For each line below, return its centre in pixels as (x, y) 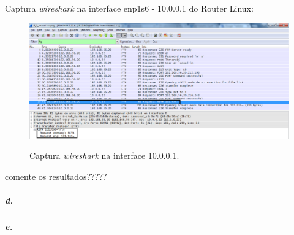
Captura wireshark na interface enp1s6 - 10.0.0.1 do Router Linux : (129, 8)
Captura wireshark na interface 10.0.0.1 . (104, 156)
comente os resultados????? (56, 176)
